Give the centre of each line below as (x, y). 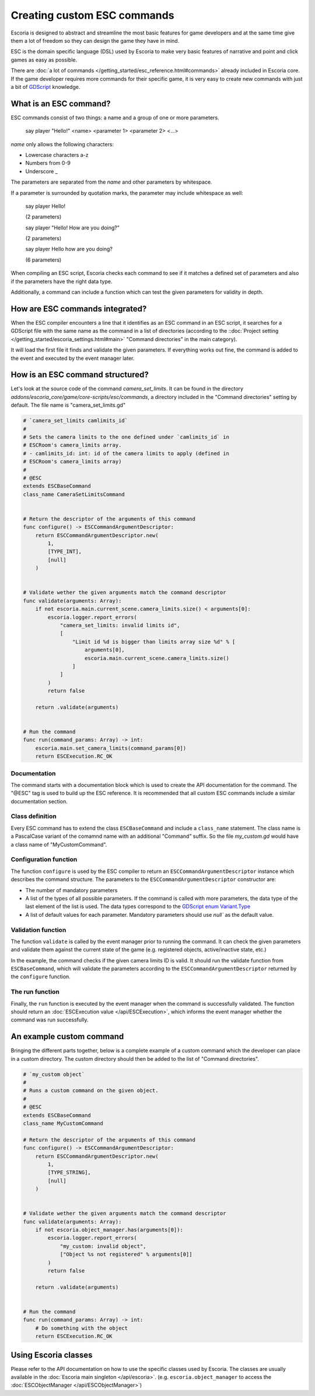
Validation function (38, 930)
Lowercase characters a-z (57, 154)
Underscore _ (41, 171)
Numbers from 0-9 (48, 163)
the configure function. (41, 976)
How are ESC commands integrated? (79, 309)
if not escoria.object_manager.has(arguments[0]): (109, 1230)
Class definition (34, 816)
